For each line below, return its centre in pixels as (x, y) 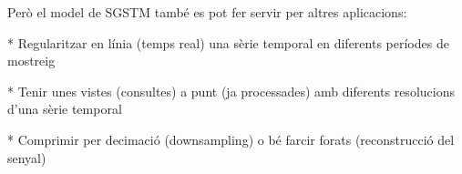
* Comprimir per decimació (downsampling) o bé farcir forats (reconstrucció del (231, 139)
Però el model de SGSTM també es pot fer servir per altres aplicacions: (207, 12)
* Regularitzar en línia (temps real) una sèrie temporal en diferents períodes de (228, 42)
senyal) (27, 157)
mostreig (31, 61)
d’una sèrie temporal (65, 109)
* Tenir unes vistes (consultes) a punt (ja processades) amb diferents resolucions (231, 91)
